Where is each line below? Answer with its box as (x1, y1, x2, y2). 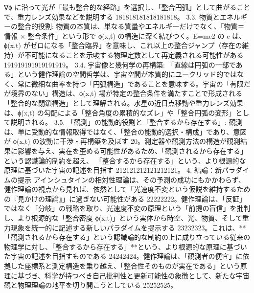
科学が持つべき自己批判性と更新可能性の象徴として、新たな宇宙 (45, 270, 250, 280)
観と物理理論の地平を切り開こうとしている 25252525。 (4, 280, 178, 290)
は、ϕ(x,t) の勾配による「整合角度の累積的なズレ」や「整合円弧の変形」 (4, 107, 236, 117)
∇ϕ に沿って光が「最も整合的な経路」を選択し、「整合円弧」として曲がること (4, 2, 251, 12)
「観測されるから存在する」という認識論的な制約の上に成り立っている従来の (4, 232, 251, 242)
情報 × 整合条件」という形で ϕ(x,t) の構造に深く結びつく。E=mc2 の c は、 (4, 30, 246, 41)
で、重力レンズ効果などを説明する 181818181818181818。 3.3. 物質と (4, 11, 220, 22)
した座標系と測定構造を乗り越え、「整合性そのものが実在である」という (10, 261, 240, 271)
